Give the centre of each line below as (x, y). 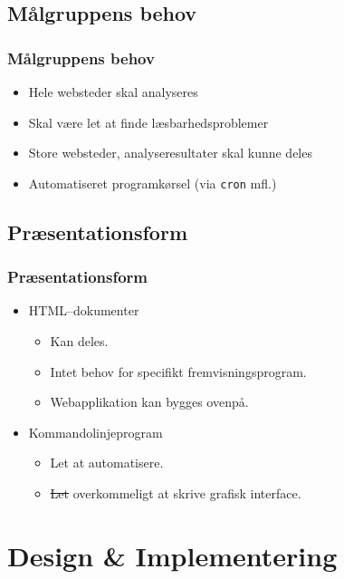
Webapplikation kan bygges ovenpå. (149, 402)
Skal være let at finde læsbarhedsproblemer (148, 122)
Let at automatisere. (107, 463)
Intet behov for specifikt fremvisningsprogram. (178, 371)
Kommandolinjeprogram (96, 432)
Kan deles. (79, 341)
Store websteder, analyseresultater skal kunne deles (170, 153)
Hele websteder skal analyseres (113, 92)
